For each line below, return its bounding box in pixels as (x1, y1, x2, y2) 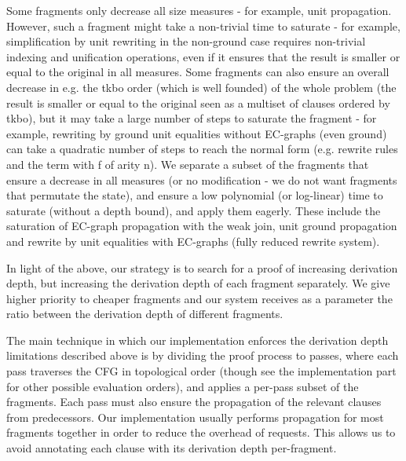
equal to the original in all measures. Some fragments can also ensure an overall (6, 64, 390, 80)
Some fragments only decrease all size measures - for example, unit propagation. (6, 2, 392, 18)
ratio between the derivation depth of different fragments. (6, 306, 283, 322)
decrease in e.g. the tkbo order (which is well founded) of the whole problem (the (6, 79, 397, 95)
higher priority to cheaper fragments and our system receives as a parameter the (6, 290, 393, 306)
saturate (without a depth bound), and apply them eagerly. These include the (6, 202, 381, 218)
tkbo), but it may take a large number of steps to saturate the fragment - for (6, 110, 377, 126)
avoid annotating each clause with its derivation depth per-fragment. (6, 440, 337, 456)
